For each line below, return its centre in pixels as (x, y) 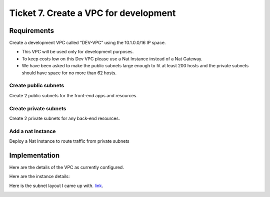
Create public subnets (37, 86)
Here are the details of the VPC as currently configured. (67, 167)
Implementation (34, 155)
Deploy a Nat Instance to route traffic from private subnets (69, 141)
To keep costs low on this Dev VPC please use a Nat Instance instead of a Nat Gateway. (112, 59)
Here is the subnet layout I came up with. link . (56, 186)
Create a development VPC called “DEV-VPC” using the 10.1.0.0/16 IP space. (87, 43)
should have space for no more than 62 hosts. (69, 73)
